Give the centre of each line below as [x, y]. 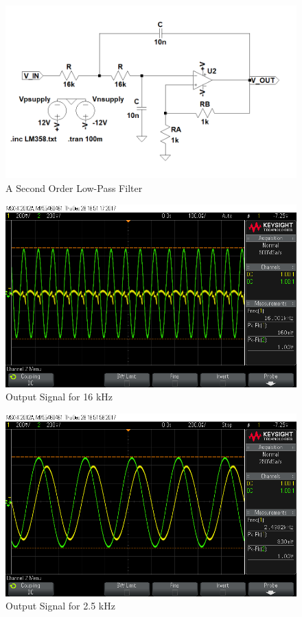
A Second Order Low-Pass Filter [74, 187]
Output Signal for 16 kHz [59, 397]
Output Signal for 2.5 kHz [60, 606]
